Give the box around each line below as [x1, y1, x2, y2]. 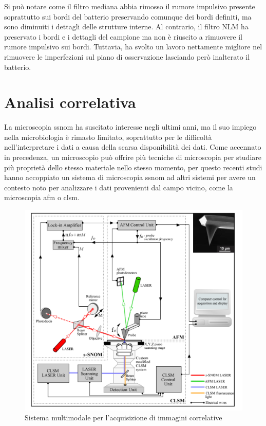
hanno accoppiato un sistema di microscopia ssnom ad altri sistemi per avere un [4, 172, 256, 183]
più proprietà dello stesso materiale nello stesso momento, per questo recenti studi [4, 162, 262, 172]
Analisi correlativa [4, 92, 136, 113]
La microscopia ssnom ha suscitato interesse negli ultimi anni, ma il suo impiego [4, 121, 257, 132]
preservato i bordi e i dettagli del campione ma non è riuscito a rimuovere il [4, 31, 242, 42]
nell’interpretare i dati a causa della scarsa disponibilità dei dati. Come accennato [4, 141, 261, 152]
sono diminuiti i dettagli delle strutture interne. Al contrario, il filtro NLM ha [4, 21, 249, 32]
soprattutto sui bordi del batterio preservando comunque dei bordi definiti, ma [4, 11, 252, 22]
